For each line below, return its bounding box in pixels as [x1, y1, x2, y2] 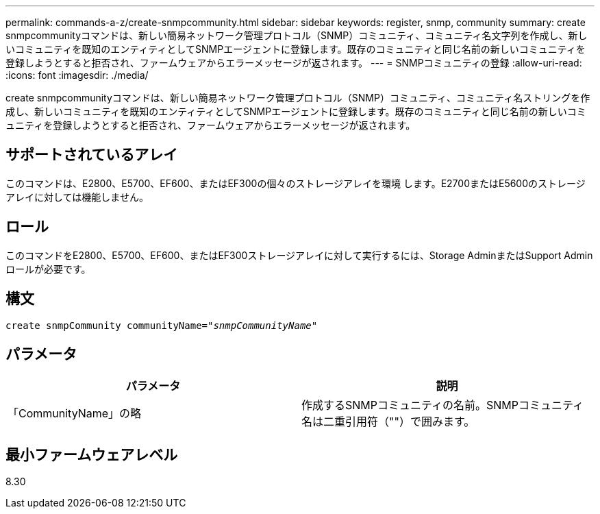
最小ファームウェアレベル [5, 445, 178, 463]
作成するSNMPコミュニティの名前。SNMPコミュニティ [301, 398, 584, 413]
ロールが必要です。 [5, 262, 91, 275]
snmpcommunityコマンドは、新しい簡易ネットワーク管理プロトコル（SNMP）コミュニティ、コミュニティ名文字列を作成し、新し [5, 29, 588, 41]
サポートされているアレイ [5, 146, 178, 164]
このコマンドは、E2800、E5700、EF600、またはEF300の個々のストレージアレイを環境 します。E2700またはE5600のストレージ [5, 177, 586, 189]
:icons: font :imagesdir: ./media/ [5, 69, 149, 81]
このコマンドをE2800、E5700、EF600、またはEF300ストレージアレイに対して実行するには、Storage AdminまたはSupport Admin [5, 249, 593, 261]
